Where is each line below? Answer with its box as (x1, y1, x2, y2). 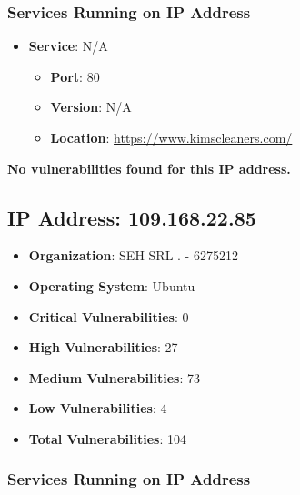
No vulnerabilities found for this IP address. (7, 158, 291, 177)
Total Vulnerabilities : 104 (28, 429, 186, 448)
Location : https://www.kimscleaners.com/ (50, 128, 293, 146)
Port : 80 (50, 66, 100, 86)
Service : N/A (28, 36, 108, 56)
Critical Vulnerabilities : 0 (28, 307, 189, 326)
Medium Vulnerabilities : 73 (28, 368, 200, 387)
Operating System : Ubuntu (28, 276, 195, 295)
